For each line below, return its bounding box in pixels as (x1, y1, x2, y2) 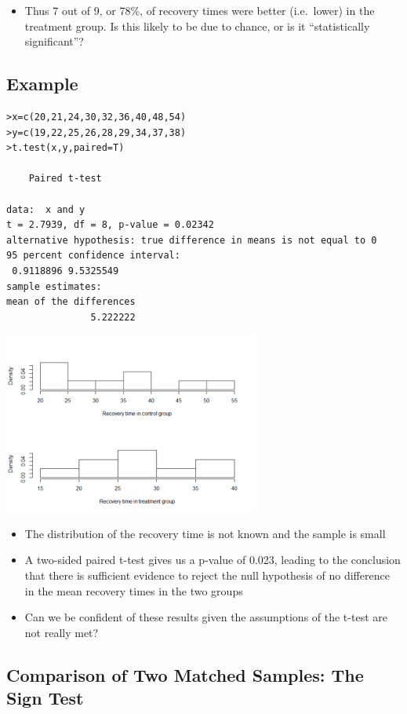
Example (6, 71, 78, 96)
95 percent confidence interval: (6, 250, 180, 262)
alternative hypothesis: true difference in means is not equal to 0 (6, 234, 377, 246)
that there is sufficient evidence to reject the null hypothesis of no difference (24, 567, 390, 584)
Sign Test (6, 686, 84, 710)
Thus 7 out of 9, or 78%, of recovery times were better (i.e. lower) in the (24, 2, 375, 18)
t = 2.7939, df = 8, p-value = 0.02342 (6, 219, 214, 231)
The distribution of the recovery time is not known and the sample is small (24, 525, 386, 541)
